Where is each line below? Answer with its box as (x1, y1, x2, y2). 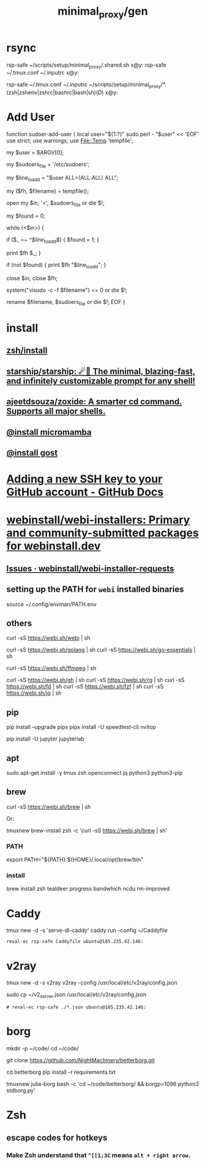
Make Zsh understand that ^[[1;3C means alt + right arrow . (6, 1151, 191, 1159)
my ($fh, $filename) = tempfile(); (6, 187, 89, 194)
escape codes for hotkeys (6, 1133, 108, 1143)
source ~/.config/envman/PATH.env (6, 601, 97, 608)
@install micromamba (6, 427, 92, 437)
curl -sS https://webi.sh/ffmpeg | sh (6, 665, 97, 672)
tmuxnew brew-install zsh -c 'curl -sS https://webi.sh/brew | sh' (6, 827, 168, 834)
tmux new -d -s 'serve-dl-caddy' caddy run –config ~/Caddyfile (6, 926, 168, 934)
